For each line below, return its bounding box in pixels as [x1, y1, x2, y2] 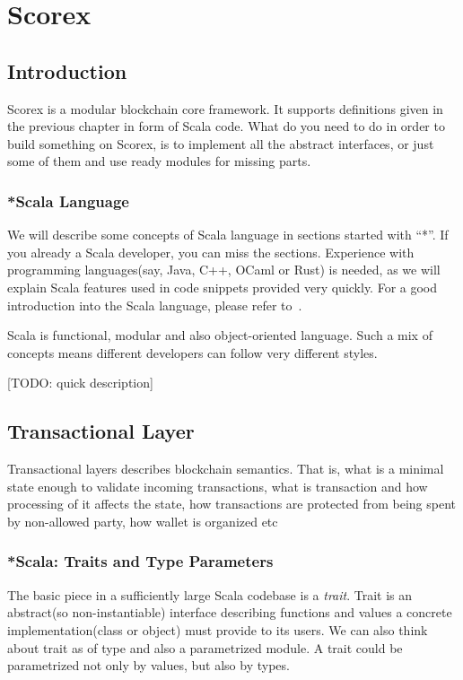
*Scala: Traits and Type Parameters [7, 550, 274, 572]
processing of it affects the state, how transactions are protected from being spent [7, 494, 457, 513]
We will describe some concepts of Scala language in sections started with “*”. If [7, 225, 449, 244]
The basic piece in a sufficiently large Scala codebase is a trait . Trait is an [7, 585, 413, 604]
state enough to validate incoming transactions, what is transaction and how [7, 476, 428, 495]
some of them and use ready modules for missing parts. [7, 152, 311, 170]
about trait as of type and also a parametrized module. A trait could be [7, 638, 403, 657]
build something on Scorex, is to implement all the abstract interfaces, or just [7, 134, 434, 153]
